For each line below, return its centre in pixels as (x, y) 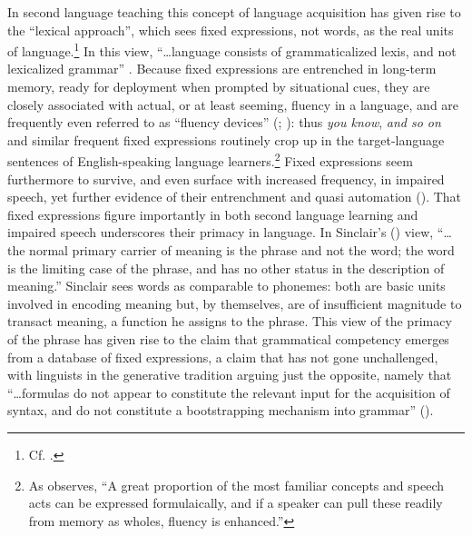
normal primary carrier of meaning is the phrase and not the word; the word (242, 250)
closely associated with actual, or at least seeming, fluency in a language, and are (233, 104)
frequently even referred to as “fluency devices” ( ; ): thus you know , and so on (224, 122)
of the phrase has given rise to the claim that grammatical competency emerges (228, 339)
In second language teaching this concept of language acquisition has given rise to (234, 12)
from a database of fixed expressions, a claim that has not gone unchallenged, (223, 357)
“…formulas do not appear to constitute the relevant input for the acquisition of (229, 392)
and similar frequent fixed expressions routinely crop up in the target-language (226, 139)
